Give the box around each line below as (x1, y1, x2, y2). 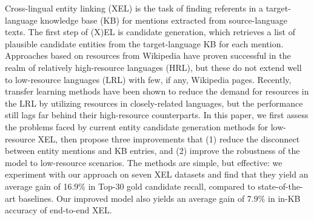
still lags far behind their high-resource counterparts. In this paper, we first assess (5, 108, 309, 121)
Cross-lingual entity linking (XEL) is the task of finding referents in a (5, 2, 263, 14)
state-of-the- (258, 179, 303, 192)
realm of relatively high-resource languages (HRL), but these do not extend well (5, 61, 302, 73)
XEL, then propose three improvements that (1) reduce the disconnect (38, 132, 300, 145)
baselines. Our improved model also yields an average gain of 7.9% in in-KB (18, 192, 301, 204)
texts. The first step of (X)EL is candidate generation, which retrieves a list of (5, 25, 295, 38)
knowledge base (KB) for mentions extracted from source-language (40, 13, 288, 26)
